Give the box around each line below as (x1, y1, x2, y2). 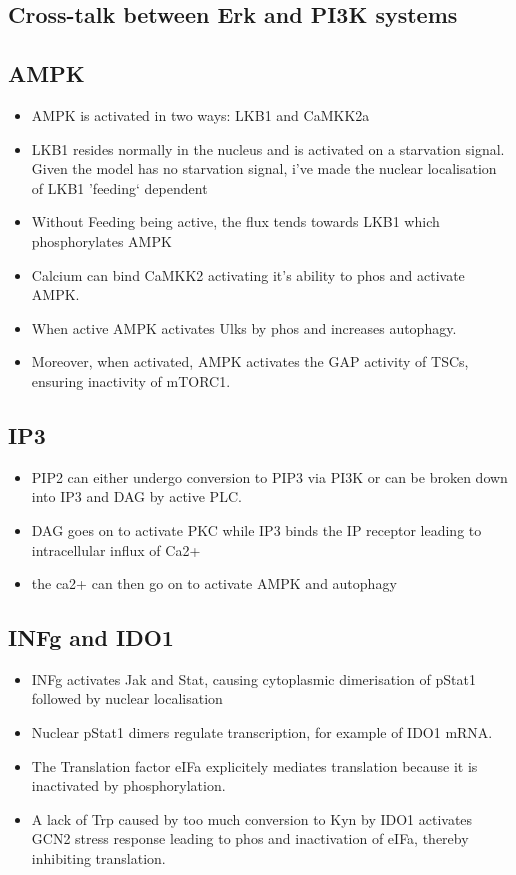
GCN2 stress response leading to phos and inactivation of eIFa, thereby (31, 828, 469, 849)
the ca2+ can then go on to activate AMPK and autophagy (31, 573, 397, 594)
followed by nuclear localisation (31, 688, 223, 709)
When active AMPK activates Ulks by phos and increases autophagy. (31, 317, 457, 338)
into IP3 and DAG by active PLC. (31, 486, 242, 507)
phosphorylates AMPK (31, 230, 172, 251)
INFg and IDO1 (8, 622, 174, 653)
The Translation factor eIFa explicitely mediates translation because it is (31, 755, 478, 776)
